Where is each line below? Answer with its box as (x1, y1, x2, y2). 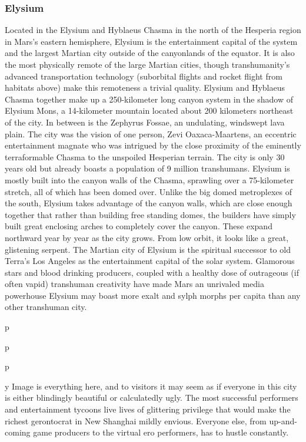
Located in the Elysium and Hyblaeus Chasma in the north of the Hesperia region (5, 24, 301, 36)
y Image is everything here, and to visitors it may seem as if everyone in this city (5, 380, 297, 392)
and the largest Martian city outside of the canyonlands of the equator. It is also (5, 47, 295, 59)
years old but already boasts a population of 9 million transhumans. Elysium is (5, 162, 290, 174)
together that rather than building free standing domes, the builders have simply (5, 208, 296, 220)
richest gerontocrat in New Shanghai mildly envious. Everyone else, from (5, 414, 267, 427)
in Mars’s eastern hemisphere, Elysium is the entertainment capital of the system (5, 35, 298, 47)
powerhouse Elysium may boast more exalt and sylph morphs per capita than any (5, 289, 301, 301)
